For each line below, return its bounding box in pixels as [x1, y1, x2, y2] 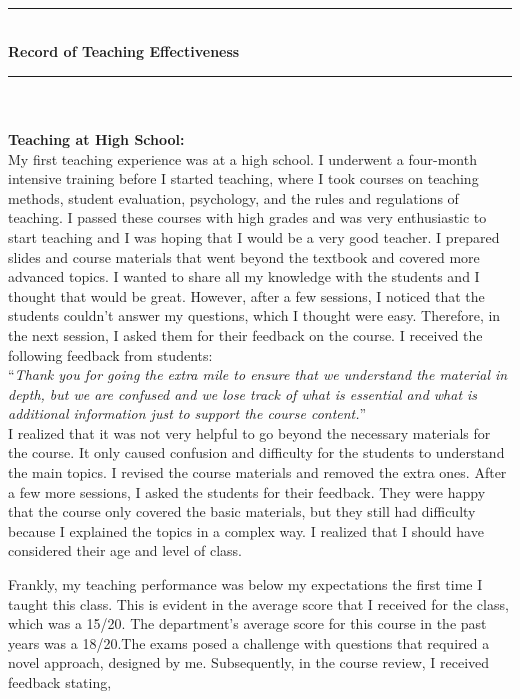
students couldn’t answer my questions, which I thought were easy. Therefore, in [8, 305, 501, 326]
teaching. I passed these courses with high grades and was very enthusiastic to [8, 207, 487, 228]
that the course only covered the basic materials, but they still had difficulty [8, 501, 476, 522]
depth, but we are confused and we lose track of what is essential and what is [8, 383, 478, 404]
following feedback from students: [8, 344, 213, 365]
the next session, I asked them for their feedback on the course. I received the [8, 324, 483, 345]
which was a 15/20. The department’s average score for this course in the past [8, 613, 487, 634]
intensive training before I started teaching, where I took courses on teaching [8, 168, 479, 189]
